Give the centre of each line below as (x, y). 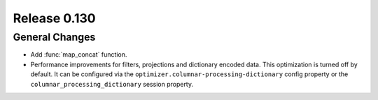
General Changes (54, 37)
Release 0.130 (54, 18)
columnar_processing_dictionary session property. (112, 84)
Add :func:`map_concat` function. (79, 55)
